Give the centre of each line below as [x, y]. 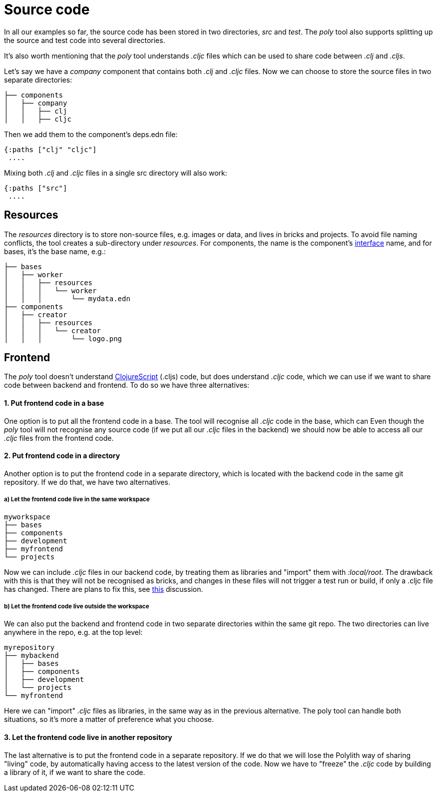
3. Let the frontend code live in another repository [88, 737]
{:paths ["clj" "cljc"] [50, 149]
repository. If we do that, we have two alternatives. [87, 482]
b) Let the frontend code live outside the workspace [77, 607]
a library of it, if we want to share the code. [75, 772]
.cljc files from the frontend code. [59, 438]
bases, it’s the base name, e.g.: [55, 251]
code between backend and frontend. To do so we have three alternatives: [127, 385]
